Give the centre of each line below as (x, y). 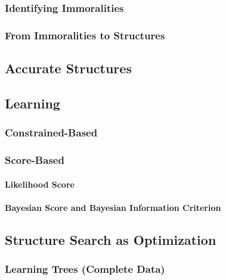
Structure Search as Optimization (111, 239)
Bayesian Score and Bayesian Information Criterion (113, 207)
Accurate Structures (68, 68)
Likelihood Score (40, 184)
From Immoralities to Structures (85, 35)
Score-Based (35, 160)
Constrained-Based (51, 133)
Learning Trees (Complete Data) (85, 269)
